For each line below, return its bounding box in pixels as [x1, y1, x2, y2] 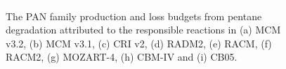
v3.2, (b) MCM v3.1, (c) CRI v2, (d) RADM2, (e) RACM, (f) [6, 36, 272, 50]
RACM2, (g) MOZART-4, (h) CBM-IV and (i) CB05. [6, 49, 238, 64]
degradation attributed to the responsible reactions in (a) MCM [6, 22, 281, 37]
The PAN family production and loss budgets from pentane [6, 8, 262, 23]
